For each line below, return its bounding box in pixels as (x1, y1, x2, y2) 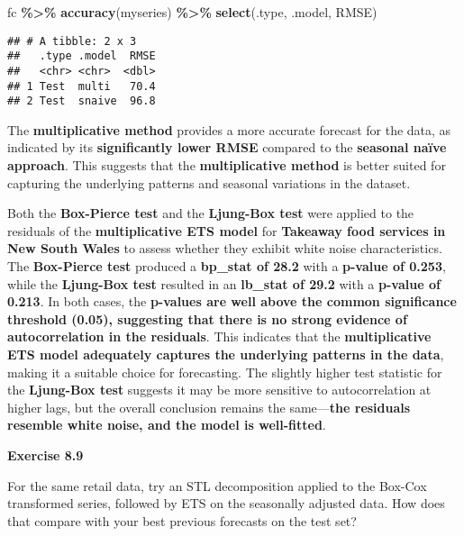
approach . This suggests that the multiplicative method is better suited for (7, 156, 446, 175)
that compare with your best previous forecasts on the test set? (7, 511, 357, 530)
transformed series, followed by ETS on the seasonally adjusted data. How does (7, 494, 445, 513)
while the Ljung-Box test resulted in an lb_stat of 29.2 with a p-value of (7, 274, 441, 293)
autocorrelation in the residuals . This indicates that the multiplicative (7, 327, 432, 346)
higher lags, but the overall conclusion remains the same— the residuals (7, 397, 411, 416)
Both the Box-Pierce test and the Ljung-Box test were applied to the (7, 204, 414, 223)
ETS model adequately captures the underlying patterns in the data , (7, 345, 444, 363)
